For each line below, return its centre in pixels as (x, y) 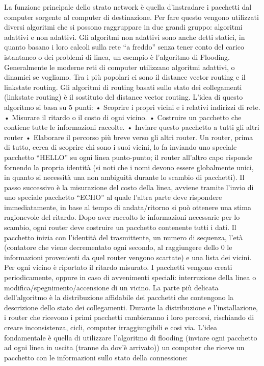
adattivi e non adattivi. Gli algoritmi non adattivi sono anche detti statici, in (125, 37)
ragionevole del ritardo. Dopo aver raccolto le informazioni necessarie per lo (122, 217)
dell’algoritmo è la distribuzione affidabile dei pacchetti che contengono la (119, 297)
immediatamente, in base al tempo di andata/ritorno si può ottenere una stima (128, 207)
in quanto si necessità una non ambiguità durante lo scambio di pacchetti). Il (124, 177)
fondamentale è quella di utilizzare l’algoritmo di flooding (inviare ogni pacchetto (131, 337)
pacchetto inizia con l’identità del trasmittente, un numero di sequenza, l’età (124, 237)
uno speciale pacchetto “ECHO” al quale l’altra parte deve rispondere (113, 197)
